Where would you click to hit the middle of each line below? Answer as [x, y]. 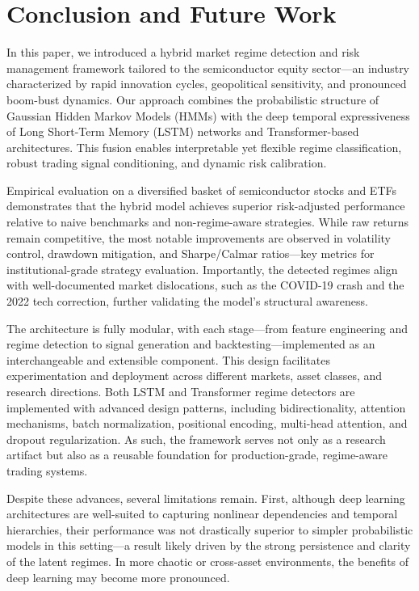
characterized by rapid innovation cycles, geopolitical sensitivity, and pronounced [207, 84]
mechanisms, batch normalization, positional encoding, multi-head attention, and [207, 423]
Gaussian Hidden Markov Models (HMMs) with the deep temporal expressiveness [208, 115]
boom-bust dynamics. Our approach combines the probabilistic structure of [193, 99]
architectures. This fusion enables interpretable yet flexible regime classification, [204, 147]
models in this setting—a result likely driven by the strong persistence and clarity [209, 545]
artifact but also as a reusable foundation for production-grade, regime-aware [197, 455]
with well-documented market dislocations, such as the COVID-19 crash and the [205, 285]
